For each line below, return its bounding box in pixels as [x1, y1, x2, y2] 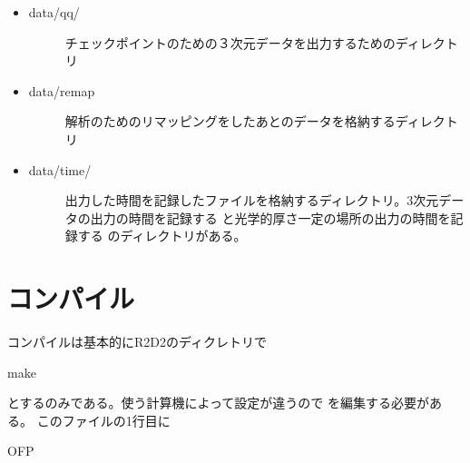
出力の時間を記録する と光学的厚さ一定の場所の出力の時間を [90, 208, 451, 227]
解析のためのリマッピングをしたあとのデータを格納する [64, 112, 396, 131]
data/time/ [28, 160, 92, 179]
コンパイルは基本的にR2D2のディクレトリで [7, 332, 268, 351]
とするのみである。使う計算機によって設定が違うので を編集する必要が [7, 393, 429, 412]
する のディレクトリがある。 [77, 226, 247, 245]
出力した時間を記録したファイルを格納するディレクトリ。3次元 [64, 191, 439, 210]
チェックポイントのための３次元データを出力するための [64, 33, 396, 52]
